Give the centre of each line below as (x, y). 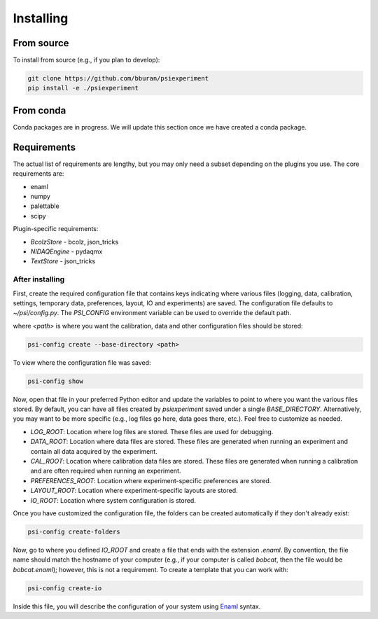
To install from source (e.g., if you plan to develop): (86, 60)
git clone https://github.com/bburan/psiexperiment (118, 78)
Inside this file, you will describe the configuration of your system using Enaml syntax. (137, 606)
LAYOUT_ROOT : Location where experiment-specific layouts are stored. (134, 491)
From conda (40, 110)
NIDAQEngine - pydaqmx (66, 251)
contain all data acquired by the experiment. (94, 451)
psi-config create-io (65, 588)
